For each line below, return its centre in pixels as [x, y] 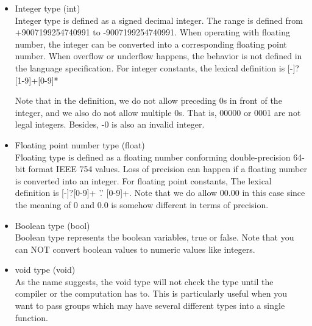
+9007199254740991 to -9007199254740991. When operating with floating [152, 32]
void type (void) [45, 270]
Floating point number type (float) [80, 144]
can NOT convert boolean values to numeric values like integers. [135, 249]
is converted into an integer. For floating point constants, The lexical [143, 180]
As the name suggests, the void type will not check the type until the [144, 281]
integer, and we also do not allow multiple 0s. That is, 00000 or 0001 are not [158, 112]
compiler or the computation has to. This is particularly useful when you [151, 293]
